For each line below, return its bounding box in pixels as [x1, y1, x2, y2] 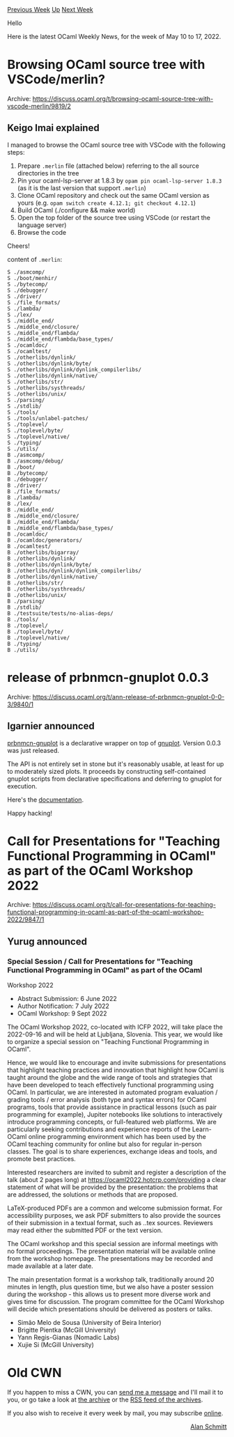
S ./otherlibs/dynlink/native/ [7, 372, 98, 379]
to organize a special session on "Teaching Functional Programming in [7, 1038, 210, 1046]
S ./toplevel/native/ [7, 433, 70, 440]
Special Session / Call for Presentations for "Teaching [7, 956, 193, 966]
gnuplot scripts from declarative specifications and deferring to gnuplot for [7, 775, 222, 783]
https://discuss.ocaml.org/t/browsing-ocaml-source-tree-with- [32, 94, 214, 102]
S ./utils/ [7, 445, 39, 452]
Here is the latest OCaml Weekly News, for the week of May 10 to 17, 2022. [7, 33, 221, 40]
